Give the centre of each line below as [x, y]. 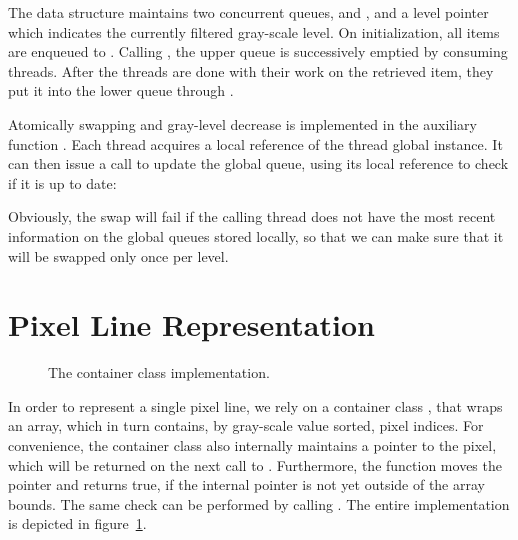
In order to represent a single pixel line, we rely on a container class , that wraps [255, 405]
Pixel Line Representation [191, 324]
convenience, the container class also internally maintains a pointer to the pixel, [252, 445]
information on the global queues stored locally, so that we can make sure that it [256, 235]
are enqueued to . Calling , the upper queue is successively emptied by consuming [258, 51]
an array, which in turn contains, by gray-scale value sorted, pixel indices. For [246, 425]
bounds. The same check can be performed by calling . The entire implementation [259, 503]
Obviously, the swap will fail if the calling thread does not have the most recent [252, 216]
